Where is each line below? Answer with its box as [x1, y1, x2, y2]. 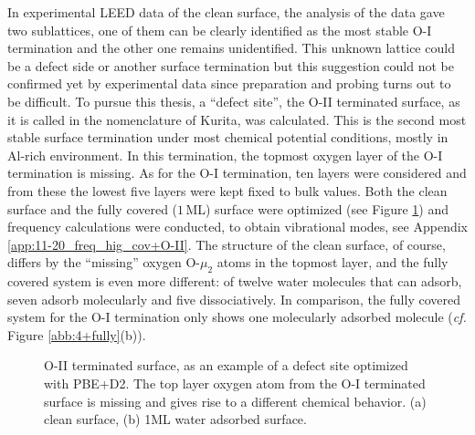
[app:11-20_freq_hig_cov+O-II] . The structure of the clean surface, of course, [7, 234, 446, 254]
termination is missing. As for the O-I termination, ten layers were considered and [7, 163, 467, 182]
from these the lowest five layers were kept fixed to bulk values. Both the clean [7, 181, 448, 200]
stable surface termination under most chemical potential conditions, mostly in [7, 128, 449, 147]
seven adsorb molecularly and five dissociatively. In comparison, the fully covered [7, 289, 460, 308]
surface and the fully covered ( [7, 199, 178, 218]
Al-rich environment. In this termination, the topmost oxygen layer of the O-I [7, 145, 443, 164]
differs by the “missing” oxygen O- [7, 253, 201, 272]
